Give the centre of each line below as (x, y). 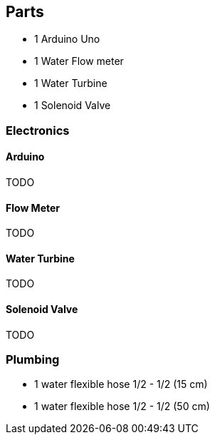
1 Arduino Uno (67, 39)
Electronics (38, 130)
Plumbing (33, 360)
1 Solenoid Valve (73, 106)
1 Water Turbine (71, 83)
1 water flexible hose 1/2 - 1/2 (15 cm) (121, 384)
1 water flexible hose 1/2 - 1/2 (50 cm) (122, 406)
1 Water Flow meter (79, 61)
